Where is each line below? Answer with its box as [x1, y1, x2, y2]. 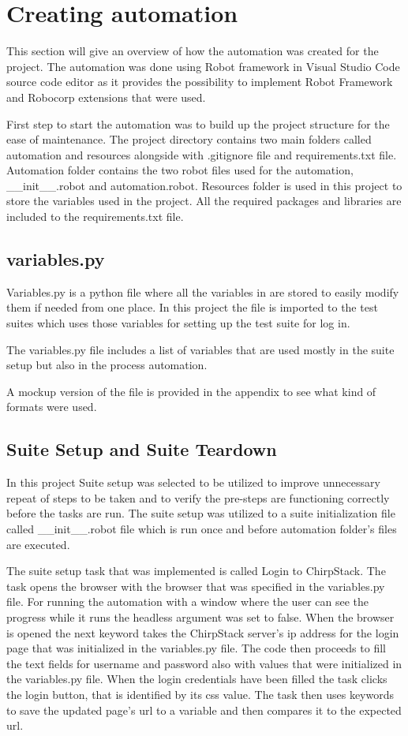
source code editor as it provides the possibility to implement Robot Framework [6, 73, 393, 90]
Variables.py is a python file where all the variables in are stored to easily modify [6, 283, 399, 300]
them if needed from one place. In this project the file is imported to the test [6, 299, 378, 316]
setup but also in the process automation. [6, 357, 208, 373]
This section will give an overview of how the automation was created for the [6, 43, 379, 59]
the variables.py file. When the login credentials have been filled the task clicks [6, 671, 387, 687]
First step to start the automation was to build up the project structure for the [6, 115, 390, 132]
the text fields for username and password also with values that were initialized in [6, 655, 402, 671]
